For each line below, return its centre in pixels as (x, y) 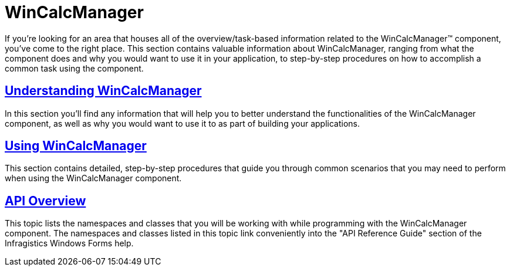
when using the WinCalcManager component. (93, 178)
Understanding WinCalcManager (103, 91)
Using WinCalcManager (76, 146)
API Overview (45, 201)
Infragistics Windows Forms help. (69, 243)
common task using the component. (74, 68)
